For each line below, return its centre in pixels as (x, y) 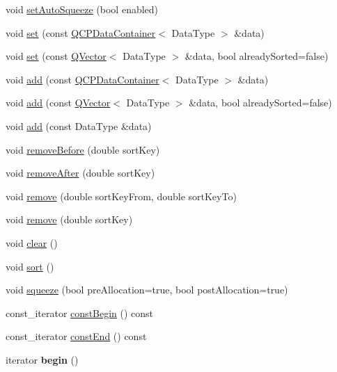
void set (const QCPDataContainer (81, 32)
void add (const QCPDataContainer (83, 79)
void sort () (30, 266)
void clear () (32, 242)
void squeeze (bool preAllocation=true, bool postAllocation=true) (147, 290)
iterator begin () (42, 359)
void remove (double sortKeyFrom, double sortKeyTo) (121, 196)
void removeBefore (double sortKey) (83, 149)
